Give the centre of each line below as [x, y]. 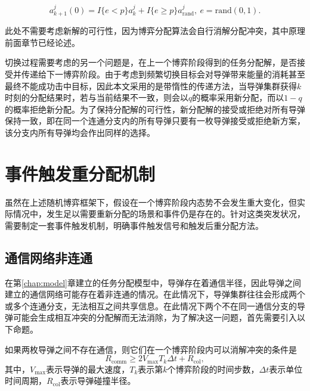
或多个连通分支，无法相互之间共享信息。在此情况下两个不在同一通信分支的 [151, 305]
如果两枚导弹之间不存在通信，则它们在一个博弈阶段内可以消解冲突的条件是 [151, 349]
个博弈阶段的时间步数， [213, 369]
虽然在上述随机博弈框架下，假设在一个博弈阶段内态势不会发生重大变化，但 [151, 202]
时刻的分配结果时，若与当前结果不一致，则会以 [97, 97]
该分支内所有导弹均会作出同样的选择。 [80, 132]
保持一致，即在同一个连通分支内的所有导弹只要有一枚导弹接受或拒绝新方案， [155, 121]
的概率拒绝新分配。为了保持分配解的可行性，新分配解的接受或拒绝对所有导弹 [155, 109]
